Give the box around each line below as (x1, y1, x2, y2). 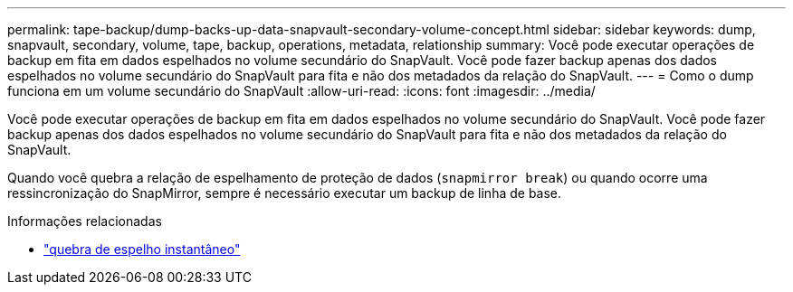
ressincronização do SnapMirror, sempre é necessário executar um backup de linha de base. (7, 185, 562, 201)
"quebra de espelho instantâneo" (43, 241, 241, 257)
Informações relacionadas (7, 213, 162, 229)
